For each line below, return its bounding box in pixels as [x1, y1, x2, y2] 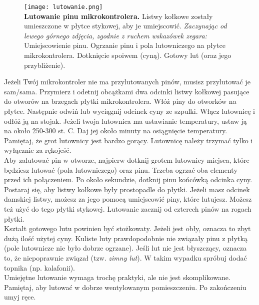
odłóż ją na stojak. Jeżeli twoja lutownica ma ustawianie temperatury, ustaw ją [4, 115, 247, 126]
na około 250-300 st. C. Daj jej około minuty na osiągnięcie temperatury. [4, 125, 227, 136]
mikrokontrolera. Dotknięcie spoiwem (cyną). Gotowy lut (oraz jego [24, 50, 231, 60]
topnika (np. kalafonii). [4, 262, 75, 273]
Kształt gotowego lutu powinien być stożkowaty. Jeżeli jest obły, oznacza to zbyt [4, 223, 251, 234]
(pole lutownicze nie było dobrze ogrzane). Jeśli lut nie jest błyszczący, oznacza [4, 243, 247, 253]
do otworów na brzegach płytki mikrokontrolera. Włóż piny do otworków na [4, 96, 236, 106]
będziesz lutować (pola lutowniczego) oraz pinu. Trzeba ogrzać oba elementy [4, 164, 237, 175]
